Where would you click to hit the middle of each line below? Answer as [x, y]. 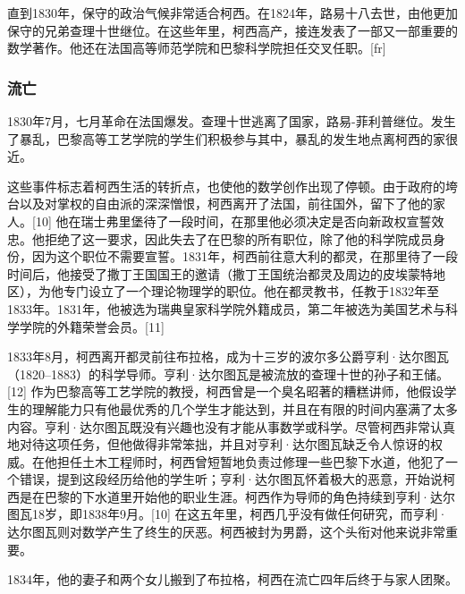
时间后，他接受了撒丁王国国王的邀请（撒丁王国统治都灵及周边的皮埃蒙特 [220, 273]
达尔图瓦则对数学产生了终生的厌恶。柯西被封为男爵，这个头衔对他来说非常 [226, 532]
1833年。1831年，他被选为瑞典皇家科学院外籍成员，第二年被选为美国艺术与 [226, 308]
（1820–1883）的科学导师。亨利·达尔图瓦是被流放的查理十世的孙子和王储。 [228, 373]
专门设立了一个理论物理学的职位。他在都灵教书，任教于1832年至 [251, 291]
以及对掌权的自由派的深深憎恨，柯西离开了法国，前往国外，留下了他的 [226, 204]
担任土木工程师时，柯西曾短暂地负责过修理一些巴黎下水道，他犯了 [251, 461]
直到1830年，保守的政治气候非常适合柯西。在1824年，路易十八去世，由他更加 [232, 13]
